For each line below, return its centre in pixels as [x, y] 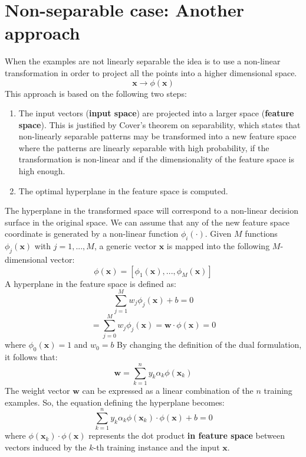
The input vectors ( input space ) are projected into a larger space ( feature [156, 113]
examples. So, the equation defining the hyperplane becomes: [115, 402]
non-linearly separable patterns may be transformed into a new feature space [157, 136]
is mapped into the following [218, 246]
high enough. [42, 171]
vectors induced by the [46, 447]
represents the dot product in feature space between [187, 435]
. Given [218, 234]
